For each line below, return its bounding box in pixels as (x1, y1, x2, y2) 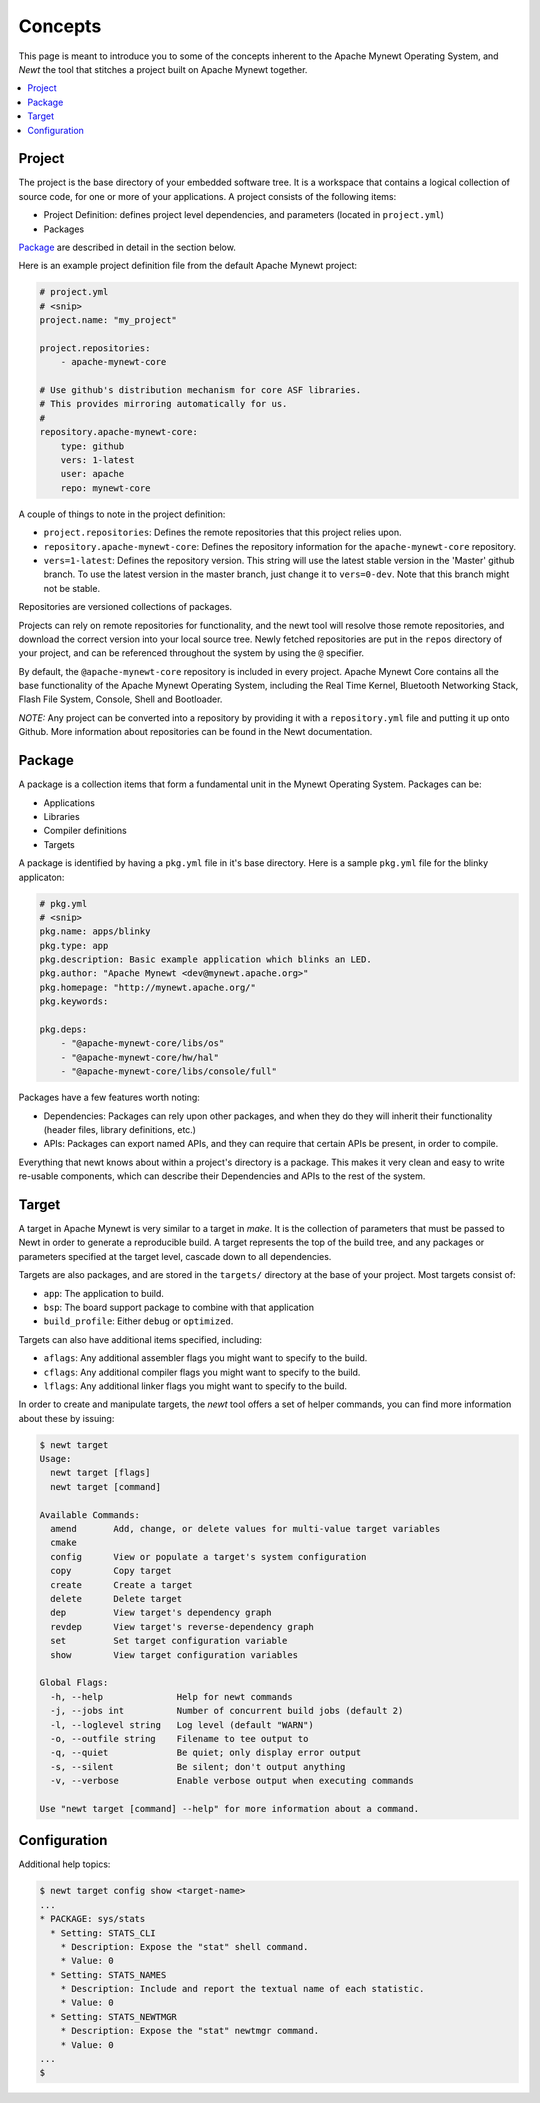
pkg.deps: (39, 1024, 88, 1035)
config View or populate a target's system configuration (50, 1551, 367, 1562)
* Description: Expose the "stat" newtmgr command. (60, 2025, 320, 2037)
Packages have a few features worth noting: (18, 1091, 200, 1104)
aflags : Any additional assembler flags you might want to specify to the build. (43, 1352, 368, 1364)
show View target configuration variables (50, 1649, 299, 1660)
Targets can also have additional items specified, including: (18, 1333, 263, 1345)
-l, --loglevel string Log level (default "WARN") (50, 1719, 314, 1730)
